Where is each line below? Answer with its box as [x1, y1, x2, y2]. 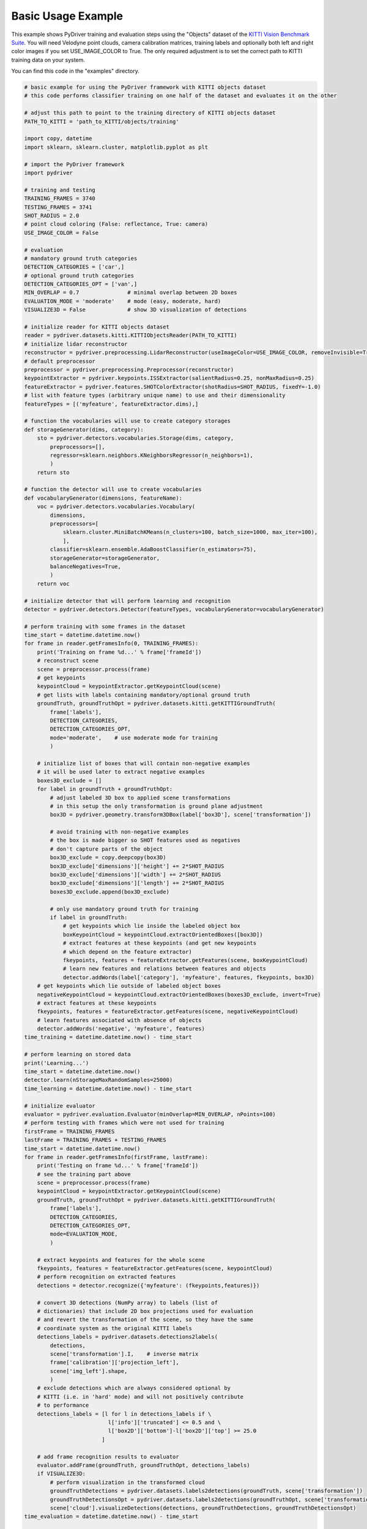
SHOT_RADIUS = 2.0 [24, 212, 80, 219]
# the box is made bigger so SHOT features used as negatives [50, 837, 241, 844]
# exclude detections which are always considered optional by [37, 1385, 231, 1391]
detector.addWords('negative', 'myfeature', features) [37, 1025, 205, 1032]
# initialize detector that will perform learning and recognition [24, 597, 231, 604]
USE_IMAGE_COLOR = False [24, 229, 99, 236]
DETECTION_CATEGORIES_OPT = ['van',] [24, 281, 138, 287]
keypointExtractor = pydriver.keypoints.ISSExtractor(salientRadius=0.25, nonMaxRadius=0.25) [24, 375, 315, 382]
